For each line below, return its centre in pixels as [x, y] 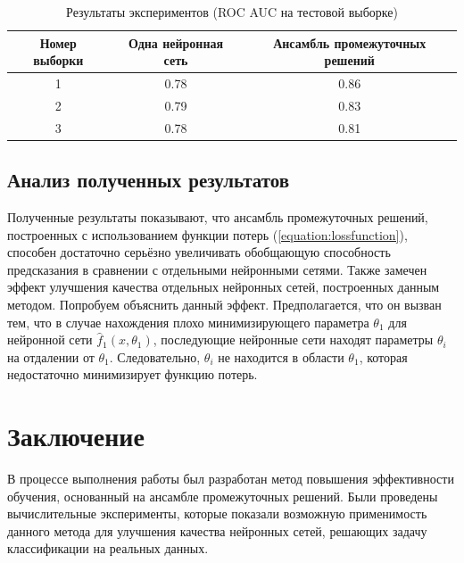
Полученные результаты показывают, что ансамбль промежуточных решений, [218, 217]
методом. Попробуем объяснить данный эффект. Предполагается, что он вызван [224, 304]
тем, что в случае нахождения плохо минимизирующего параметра [188, 322]
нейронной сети [50, 339]
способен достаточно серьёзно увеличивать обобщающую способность [199, 252]
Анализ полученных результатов [149, 180]
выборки [58, 60]
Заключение [76, 436]
